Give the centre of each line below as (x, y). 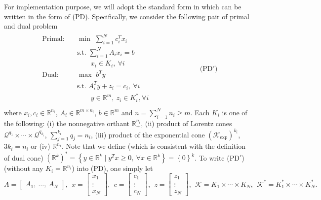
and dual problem (31, 26)
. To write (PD (217, 157)
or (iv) (40, 146)
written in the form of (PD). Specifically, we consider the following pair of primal (127, 16)
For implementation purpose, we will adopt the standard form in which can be (123, 6)
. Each (200, 112)
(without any (24, 168)
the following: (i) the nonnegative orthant (67, 123)
